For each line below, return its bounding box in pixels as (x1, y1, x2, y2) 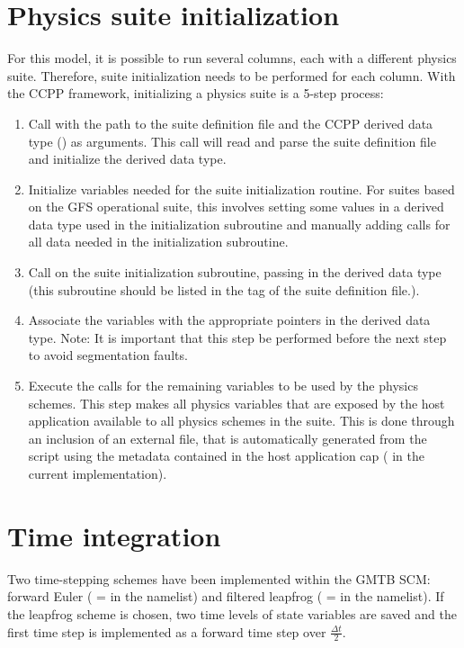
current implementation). (28, 464, 167, 482)
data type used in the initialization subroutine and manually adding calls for (28, 214, 451, 233)
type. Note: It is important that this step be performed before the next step (28, 328, 447, 346)
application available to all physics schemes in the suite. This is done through (28, 411, 455, 430)
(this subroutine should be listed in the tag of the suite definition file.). (28, 280, 420, 299)
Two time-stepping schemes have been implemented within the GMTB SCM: (7, 569, 431, 588)
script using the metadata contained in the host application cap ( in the (28, 446, 424, 465)
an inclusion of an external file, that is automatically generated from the (28, 428, 427, 447)
